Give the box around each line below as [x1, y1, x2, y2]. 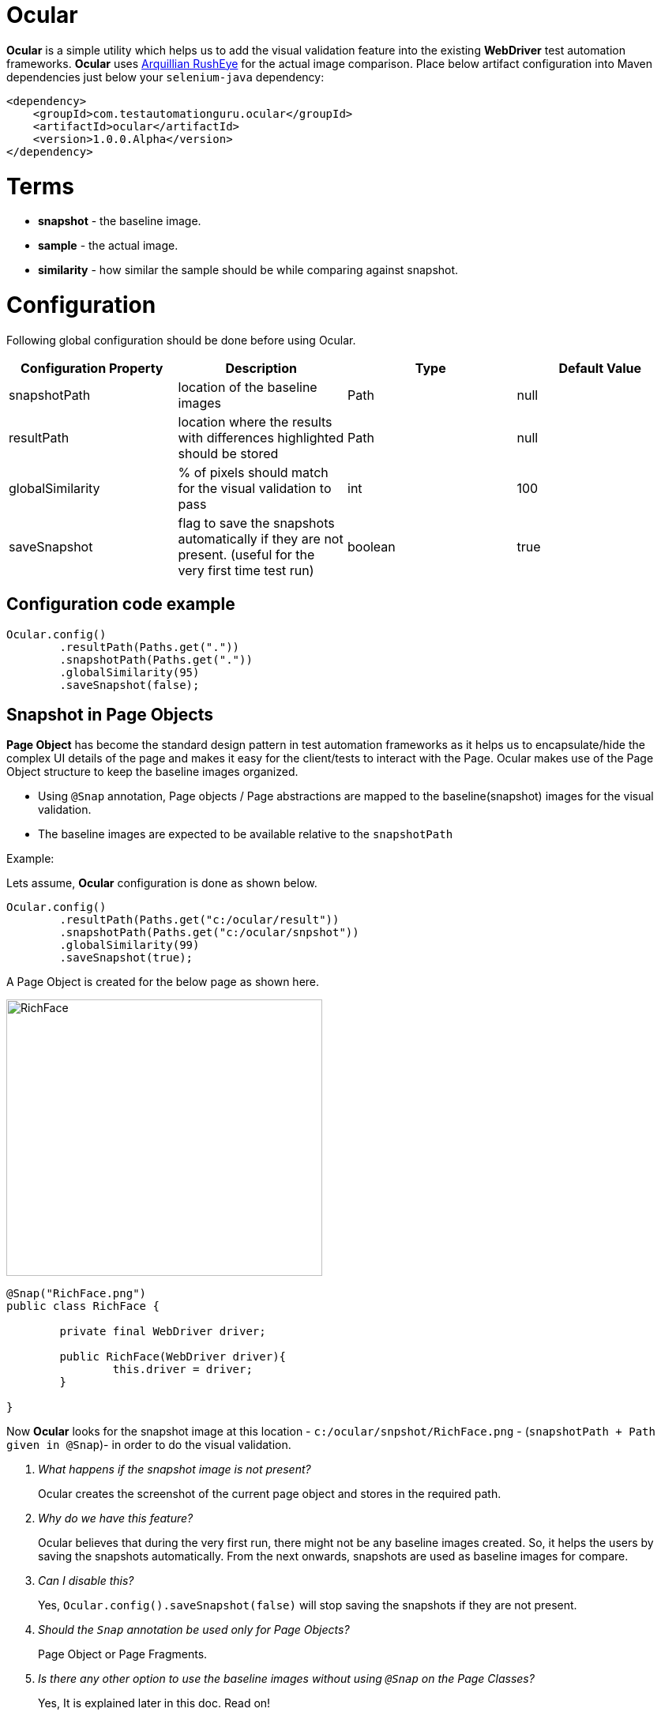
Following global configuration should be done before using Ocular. [6, 333, 356, 347]
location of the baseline [178, 378, 317, 395]
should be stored [178, 445, 279, 461]
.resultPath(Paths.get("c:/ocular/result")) [59, 913, 340, 927]
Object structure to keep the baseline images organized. [6, 765, 299, 779]
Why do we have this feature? [38, 1511, 193, 1526]
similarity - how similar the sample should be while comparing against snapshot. [38, 263, 459, 277]
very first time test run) [178, 562, 314, 578]
